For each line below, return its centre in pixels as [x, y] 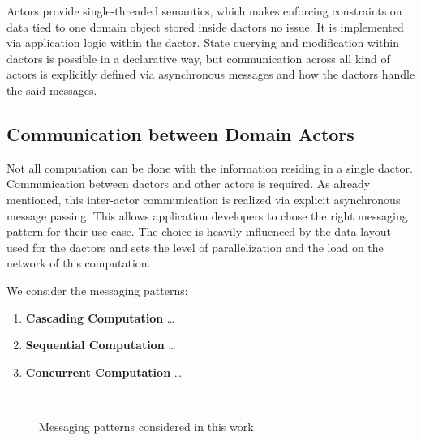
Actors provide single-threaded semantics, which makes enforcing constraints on [204, 11]
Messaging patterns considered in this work [146, 426]
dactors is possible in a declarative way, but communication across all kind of [198, 58]
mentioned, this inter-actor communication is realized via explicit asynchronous [204, 199]
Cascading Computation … [100, 317]
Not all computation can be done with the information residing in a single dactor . [210, 167]
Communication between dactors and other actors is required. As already [189, 184]
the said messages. [52, 90]
